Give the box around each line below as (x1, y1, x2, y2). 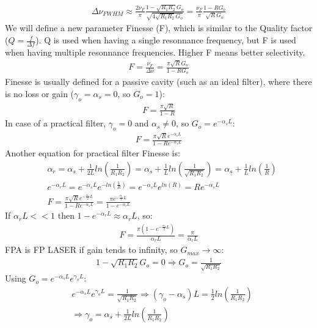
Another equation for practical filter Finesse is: (5, 147, 180, 159)
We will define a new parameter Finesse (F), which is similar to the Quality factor (5, 21, 313, 34)
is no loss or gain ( (5, 87, 75, 100)
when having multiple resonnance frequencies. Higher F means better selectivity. (5, 45, 305, 58)
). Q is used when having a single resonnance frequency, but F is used (35, 34, 296, 46)
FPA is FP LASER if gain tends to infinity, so (5, 243, 178, 256)
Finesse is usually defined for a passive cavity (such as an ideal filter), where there (5, 75, 312, 88)
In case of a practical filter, (5, 117, 106, 129)
